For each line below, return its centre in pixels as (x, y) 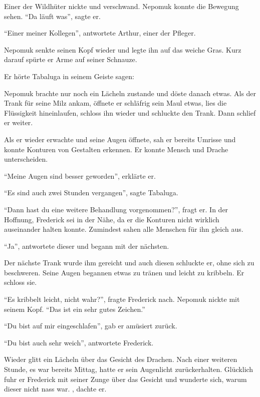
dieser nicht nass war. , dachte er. (55, 389)
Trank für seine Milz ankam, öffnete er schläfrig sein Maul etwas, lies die (115, 103)
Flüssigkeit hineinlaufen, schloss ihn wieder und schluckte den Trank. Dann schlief (130, 112)
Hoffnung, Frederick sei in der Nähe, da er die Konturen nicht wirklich (112, 219)
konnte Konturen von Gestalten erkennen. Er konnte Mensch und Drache (116, 149)
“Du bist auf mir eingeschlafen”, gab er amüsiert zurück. (91, 326)
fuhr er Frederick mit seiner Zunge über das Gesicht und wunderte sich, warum (125, 379)
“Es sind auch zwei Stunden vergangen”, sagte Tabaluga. (91, 192)
